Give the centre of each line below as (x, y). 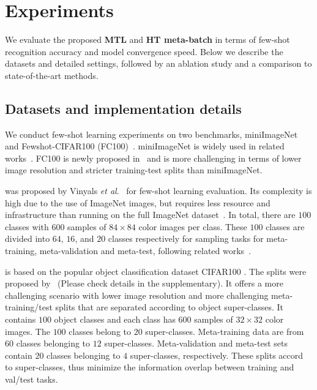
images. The (28, 331)
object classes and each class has (115, 319)
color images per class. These (193, 226)
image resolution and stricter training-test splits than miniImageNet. (134, 170)
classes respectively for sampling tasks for (186, 238)
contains (21, 319)
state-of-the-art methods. (52, 75)
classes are (285, 226)
